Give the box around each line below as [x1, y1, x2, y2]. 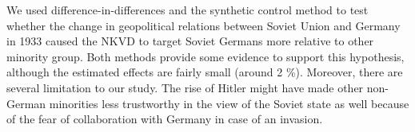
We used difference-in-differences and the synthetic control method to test [6, 2, 369, 17]
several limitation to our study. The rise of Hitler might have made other [6, 79, 364, 95]
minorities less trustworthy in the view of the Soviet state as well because [49, 95, 409, 111]
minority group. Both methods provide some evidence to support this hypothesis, [6, 48, 405, 64]
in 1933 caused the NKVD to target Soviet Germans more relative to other [6, 33, 374, 49]
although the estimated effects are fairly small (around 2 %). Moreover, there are [6, 64, 403, 80]
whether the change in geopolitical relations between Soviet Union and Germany [6, 17, 401, 33]
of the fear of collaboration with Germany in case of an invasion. [6, 111, 323, 127]
